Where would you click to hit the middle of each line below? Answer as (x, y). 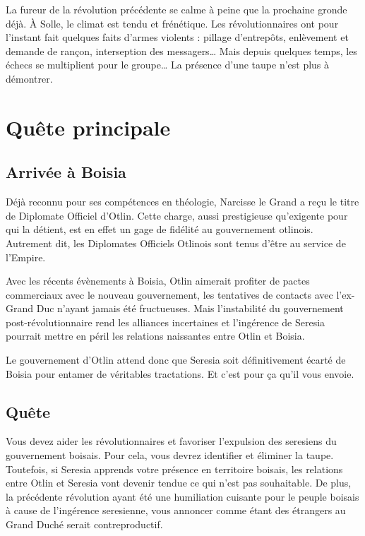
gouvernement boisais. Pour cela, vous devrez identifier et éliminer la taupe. (170, 455)
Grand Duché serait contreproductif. (84, 524)
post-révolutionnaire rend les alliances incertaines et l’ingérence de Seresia (166, 322)
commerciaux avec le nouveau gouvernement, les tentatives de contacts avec (169, 294)
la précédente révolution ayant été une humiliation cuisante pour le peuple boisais (182, 496)
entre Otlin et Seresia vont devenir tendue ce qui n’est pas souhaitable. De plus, (179, 483)
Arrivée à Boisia (66, 172)
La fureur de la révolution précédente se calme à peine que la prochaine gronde (176, 9)
